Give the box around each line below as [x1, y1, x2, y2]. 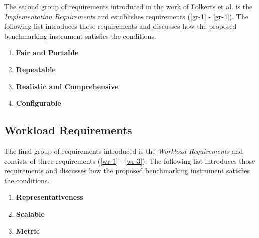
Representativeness [16, 192, 83, 202]
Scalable [16, 208, 45, 219]
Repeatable [16, 64, 56, 74]
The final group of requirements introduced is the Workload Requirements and [4, 145, 243, 156]
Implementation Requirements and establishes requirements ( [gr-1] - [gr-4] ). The [4, 11, 248, 21]
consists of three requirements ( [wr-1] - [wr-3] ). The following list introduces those [4, 155, 255, 166]
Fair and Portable [16, 47, 79, 58]
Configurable [16, 98, 61, 108]
